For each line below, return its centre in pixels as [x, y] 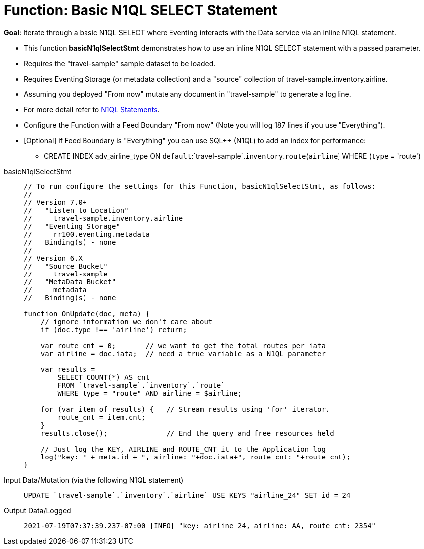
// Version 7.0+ [55, 202]
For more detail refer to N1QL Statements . [92, 109]
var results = [68, 369]
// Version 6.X [53, 258]
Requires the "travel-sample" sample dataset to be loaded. [120, 63]
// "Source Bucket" [66, 266]
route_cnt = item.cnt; [101, 417]
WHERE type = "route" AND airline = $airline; [150, 393]
